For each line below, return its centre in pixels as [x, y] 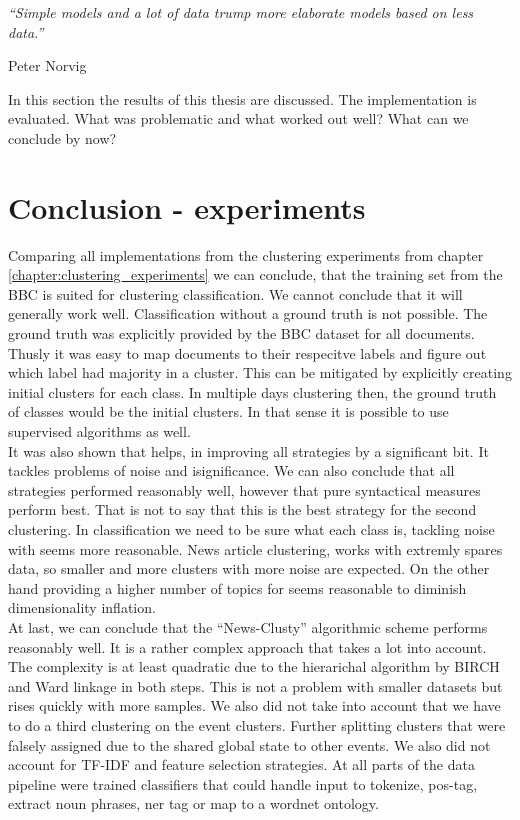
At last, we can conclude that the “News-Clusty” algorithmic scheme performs [248, 626]
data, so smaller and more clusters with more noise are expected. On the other [249, 568]
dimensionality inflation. [82, 607]
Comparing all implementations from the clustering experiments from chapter [246, 254]
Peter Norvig [47, 65]
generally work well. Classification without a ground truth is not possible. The [248, 313]
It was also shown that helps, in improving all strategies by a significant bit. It [248, 450]
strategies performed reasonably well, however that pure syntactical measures [244, 489]
